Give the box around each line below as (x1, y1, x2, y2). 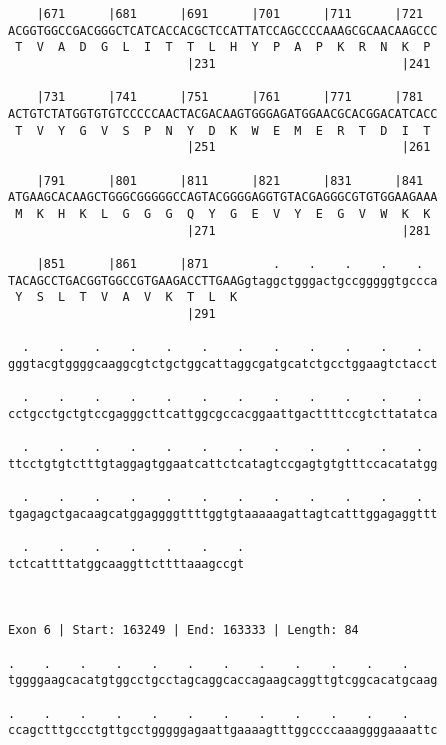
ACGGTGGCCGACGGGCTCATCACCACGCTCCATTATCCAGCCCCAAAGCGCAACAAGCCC (8, 23, 438, 38)
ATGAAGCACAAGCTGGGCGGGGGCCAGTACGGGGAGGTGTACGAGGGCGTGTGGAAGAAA (8, 190, 438, 205)
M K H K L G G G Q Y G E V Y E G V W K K (15, 206, 431, 221)
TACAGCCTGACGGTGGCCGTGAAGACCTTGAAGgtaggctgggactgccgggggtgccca (8, 273, 438, 288)
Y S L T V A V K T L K (15, 290, 238, 305)
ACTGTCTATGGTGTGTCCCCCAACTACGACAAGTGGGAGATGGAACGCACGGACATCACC (8, 106, 438, 121)
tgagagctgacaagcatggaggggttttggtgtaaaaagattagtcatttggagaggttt (8, 506, 438, 521)
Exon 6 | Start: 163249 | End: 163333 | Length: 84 (8, 623, 359, 638)
